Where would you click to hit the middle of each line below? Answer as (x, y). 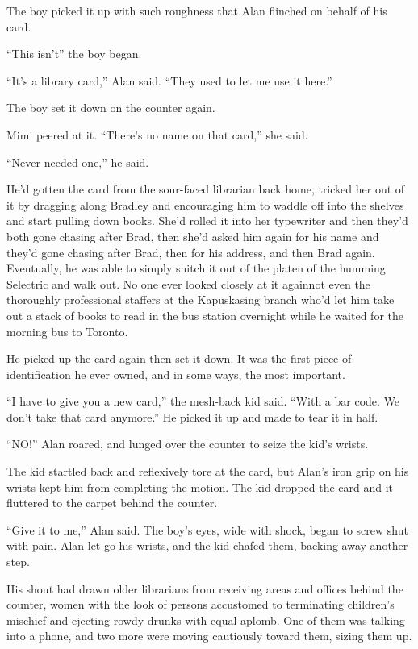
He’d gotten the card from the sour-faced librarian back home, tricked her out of (206, 189)
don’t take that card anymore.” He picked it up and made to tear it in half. (192, 416)
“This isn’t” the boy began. (74, 54)
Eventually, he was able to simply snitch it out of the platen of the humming (196, 268)
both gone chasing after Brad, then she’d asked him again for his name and (193, 236)
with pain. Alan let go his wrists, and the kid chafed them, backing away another (207, 545)
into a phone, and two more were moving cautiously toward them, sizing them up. (209, 636)
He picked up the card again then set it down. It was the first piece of (179, 358)
